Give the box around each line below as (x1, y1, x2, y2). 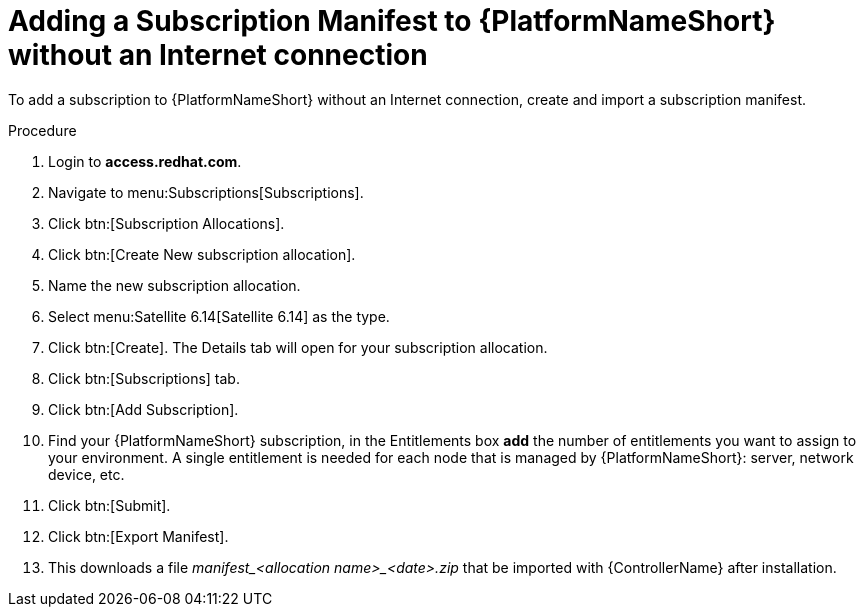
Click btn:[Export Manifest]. (48, 527, 229, 545)
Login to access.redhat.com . (48, 152, 242, 170)
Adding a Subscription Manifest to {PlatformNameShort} (8, 4, 776, 38)
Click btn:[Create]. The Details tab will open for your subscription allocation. (48, 338, 548, 356)
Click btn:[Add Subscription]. (48, 400, 239, 418)
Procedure (8, 121, 77, 139)
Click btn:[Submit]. (48, 496, 171, 514)
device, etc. (48, 465, 125, 483)
